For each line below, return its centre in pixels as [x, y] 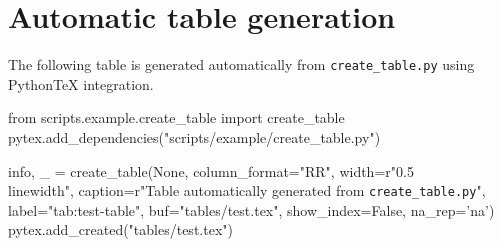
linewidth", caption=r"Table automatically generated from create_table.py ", [247, 190]
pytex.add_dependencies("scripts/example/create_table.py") [194, 136]
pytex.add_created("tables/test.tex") [120, 229]
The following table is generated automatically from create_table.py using [241, 64]
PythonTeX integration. [81, 83]
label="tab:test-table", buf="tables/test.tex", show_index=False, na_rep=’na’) [251, 209]
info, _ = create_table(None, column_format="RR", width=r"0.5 [211, 170]
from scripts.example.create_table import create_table [176, 117]
